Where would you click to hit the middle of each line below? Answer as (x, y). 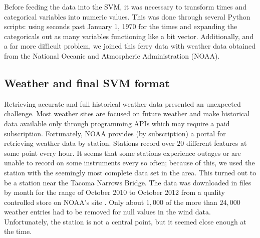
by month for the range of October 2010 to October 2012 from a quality (114, 192)
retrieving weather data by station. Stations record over (89, 143)
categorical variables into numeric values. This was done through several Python (127, 16)
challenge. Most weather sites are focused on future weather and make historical (127, 113)
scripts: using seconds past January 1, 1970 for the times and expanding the (121, 26)
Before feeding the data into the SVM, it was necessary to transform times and (125, 7)
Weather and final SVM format (87, 82)
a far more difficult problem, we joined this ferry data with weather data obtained (130, 46)
